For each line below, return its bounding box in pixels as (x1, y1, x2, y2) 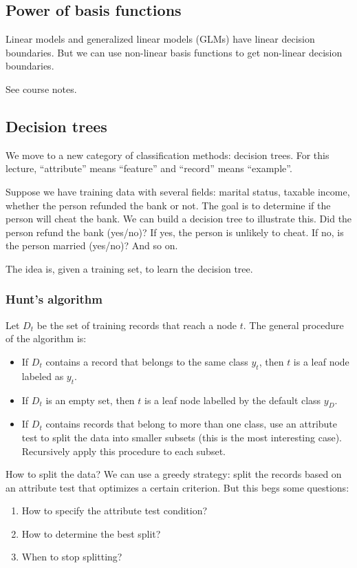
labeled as (21, 368, 64, 383)
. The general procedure (243, 317, 344, 332)
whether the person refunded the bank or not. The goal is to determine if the (6, 198, 331, 212)
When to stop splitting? (21, 549, 122, 564)
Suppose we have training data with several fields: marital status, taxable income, (6, 184, 350, 198)
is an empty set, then (45, 392, 135, 407)
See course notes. (6, 81, 77, 96)
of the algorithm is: (6, 331, 87, 346)
